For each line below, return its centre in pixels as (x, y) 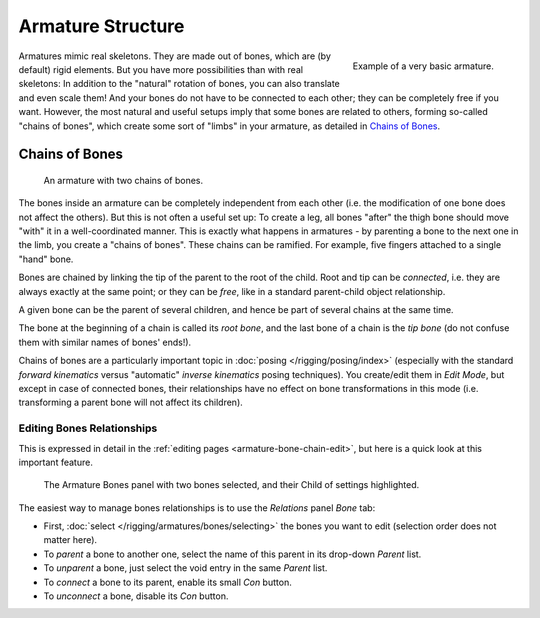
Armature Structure (101, 26)
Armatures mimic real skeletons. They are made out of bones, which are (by (175, 56)
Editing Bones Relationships (88, 428)
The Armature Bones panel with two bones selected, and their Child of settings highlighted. (231, 485)
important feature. (56, 462)
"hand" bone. (46, 259)
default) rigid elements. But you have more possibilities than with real (161, 69)
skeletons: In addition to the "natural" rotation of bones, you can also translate (179, 84)
